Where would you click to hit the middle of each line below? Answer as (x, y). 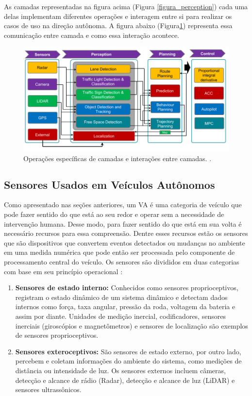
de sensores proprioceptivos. (57, 335)
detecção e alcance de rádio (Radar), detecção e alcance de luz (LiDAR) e (125, 380)
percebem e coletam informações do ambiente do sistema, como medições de (128, 361)
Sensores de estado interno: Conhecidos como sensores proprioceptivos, (127, 288)
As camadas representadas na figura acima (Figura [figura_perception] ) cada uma (126, 6)
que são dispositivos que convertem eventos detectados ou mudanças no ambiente (125, 242)
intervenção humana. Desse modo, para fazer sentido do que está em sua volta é (123, 223)
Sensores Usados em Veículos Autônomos (109, 184)
